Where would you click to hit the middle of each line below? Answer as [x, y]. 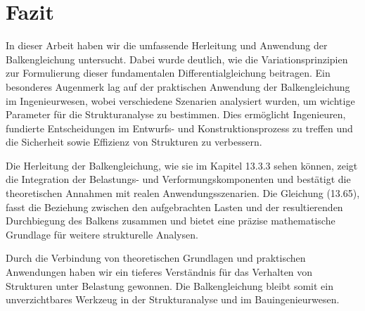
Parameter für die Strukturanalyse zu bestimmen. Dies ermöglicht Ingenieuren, [176, 114]
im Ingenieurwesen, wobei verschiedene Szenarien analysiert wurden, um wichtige [180, 100]
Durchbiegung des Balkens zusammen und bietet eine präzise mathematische [171, 221]
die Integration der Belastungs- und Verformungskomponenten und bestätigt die [178, 179]
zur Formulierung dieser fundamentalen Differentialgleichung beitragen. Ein [168, 73]
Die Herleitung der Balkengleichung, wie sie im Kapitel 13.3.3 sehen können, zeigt [182, 165]
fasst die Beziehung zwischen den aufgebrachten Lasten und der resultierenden [174, 207]
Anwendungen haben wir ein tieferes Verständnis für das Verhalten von [159, 272]
